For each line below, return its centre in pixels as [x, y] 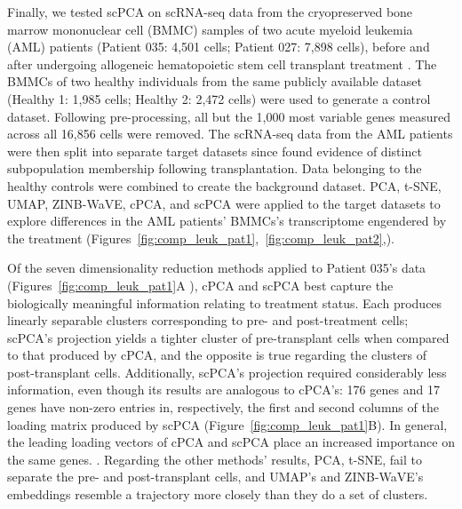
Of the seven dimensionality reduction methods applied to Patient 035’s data [217, 268]
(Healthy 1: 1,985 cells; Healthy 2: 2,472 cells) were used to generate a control [219, 98]
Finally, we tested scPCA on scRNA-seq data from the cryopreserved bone [210, 12]
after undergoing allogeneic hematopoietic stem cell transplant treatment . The [222, 64]
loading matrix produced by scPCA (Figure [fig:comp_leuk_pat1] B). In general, [227, 424]
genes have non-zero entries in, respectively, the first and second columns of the [223, 407]
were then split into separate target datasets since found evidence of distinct [215, 151]
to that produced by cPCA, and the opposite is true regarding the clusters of [217, 355]
